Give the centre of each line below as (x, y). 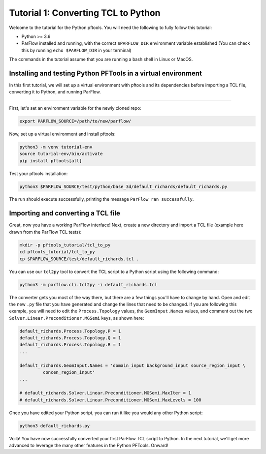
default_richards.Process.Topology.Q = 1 (70, 338)
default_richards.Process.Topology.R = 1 (70, 345)
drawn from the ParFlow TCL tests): (45, 232)
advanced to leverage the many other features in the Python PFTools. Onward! (89, 445)
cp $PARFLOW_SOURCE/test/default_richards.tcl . (79, 259)
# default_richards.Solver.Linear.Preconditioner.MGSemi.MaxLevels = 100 (110, 400)
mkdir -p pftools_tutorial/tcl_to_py (65, 245)
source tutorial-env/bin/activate (61, 154)
